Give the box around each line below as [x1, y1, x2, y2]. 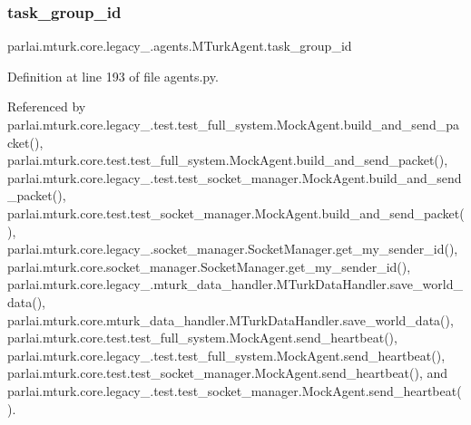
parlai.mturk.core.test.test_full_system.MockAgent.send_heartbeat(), [7, 328, 397, 347]
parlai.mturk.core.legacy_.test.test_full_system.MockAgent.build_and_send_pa [7, 115, 459, 133]
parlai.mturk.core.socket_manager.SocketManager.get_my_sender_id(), [7, 256, 411, 275]
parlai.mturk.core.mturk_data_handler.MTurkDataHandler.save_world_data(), [7, 310, 454, 329]
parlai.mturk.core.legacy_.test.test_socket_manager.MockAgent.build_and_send [7, 168, 462, 187]
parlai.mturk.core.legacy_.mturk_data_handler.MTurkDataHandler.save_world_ [7, 275, 463, 294]
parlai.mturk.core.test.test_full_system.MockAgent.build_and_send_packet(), [7, 150, 448, 169]
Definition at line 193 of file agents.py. [7, 66, 219, 85]
